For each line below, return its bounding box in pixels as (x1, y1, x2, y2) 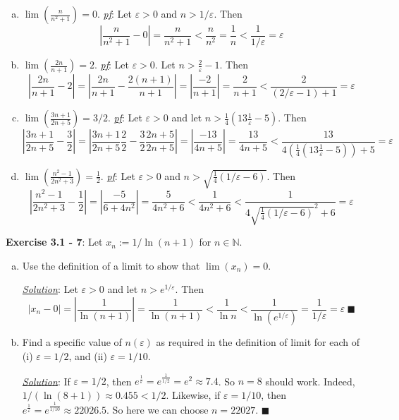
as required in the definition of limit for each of (156, 335, 360, 349)
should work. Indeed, (265, 373, 355, 388)
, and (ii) (68, 349, 107, 364)
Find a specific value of (22, 335, 122, 349)
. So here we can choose (106, 402, 209, 416)
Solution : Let (22, 282, 78, 296)
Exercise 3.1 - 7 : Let (6, 234, 103, 249)
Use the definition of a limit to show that (22, 258, 200, 272)
